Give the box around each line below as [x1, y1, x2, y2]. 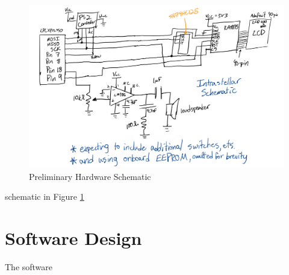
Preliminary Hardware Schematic [29, 170, 151, 182]
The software [5, 261, 53, 273]
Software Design [5, 226, 142, 250]
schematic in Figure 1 [5, 190, 84, 203]
